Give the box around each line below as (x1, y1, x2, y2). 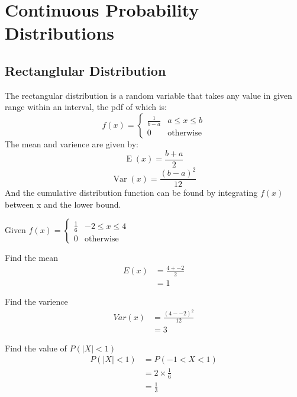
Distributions (5, 21, 114, 45)
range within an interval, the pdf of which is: (5, 101, 167, 113)
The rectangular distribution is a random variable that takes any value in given (5, 89, 292, 101)
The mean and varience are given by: (5, 137, 139, 150)
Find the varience (5, 295, 68, 308)
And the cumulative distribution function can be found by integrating (5, 186, 258, 199)
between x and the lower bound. (5, 198, 121, 210)
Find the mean (5, 251, 59, 264)
